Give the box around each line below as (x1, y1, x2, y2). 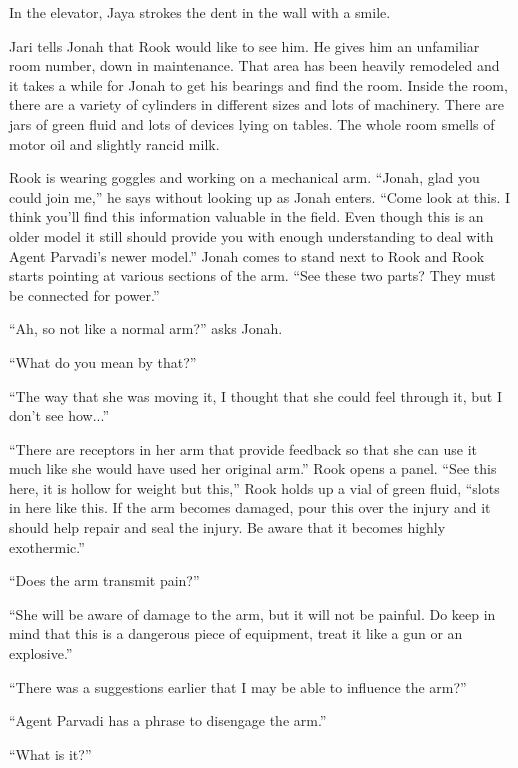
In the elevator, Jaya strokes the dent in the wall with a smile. (9, 2, 391, 22)
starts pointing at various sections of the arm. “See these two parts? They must (9, 265, 496, 286)
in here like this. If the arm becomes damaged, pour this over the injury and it (9, 497, 491, 518)
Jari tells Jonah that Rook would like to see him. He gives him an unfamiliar (9, 35, 480, 56)
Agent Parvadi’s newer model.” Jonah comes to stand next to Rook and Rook (9, 245, 485, 266)
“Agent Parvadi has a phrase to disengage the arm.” (9, 710, 327, 731)
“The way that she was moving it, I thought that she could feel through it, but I (9, 385, 502, 406)
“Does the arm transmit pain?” (9, 570, 200, 591)
